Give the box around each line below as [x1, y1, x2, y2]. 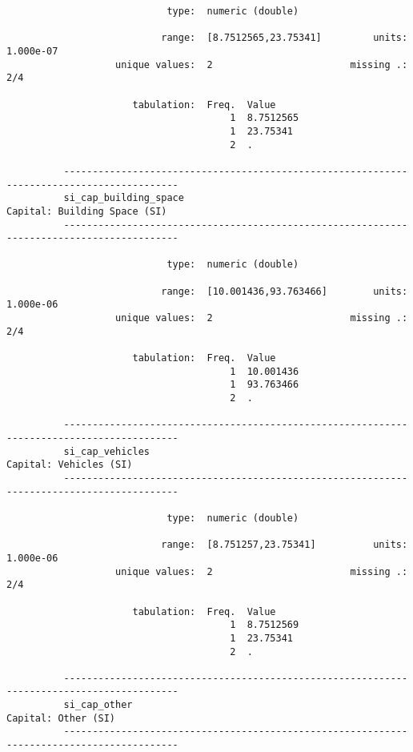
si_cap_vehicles [63, 445, 150, 457]
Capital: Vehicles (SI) [6, 459, 133, 471]
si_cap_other [63, 699, 133, 711]
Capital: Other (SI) [6, 712, 116, 724]
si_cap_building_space [63, 192, 184, 204]
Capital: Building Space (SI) [6, 205, 167, 217]
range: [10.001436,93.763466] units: [161, 285, 408, 297]
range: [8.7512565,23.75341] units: [161, 32, 408, 44]
